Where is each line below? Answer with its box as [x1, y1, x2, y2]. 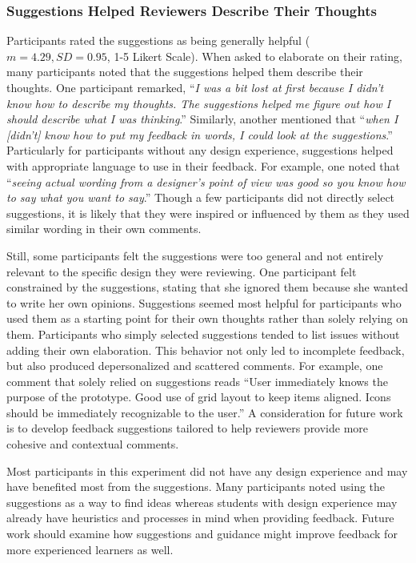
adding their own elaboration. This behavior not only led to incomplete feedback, [6, 341, 405, 358]
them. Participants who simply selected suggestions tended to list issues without [6, 325, 400, 342]
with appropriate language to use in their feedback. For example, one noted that [6, 157, 401, 174]
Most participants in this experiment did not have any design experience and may [6, 462, 408, 479]
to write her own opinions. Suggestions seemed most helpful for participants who [6, 294, 402, 311]
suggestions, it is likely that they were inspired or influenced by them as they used [6, 204, 410, 221]
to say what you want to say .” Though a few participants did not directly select [6, 189, 395, 206]
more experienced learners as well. [6, 541, 174, 557]
